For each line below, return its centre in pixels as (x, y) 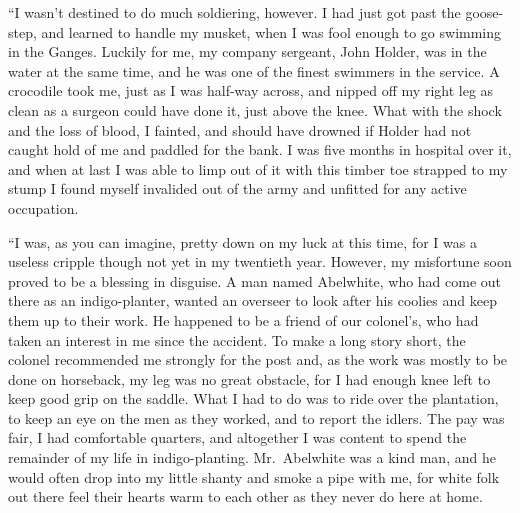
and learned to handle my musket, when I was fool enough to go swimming (271, 31)
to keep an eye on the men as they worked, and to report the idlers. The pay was (256, 417)
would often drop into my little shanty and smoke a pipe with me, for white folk (254, 476)
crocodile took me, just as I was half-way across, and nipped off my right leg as (251, 90)
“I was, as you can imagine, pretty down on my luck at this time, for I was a (242, 241)
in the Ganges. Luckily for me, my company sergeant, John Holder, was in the (247, 51)
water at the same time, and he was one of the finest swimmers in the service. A (254, 70)
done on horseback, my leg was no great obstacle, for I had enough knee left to (249, 378)
